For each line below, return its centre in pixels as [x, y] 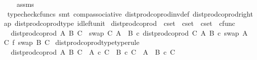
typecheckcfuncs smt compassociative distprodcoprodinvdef [98, 13]
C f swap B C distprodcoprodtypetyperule [72, 42]
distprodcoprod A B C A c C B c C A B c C [93, 51]
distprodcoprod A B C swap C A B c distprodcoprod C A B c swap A [129, 32]
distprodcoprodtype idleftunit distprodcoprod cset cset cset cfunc [125, 23]
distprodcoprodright [223, 13]
